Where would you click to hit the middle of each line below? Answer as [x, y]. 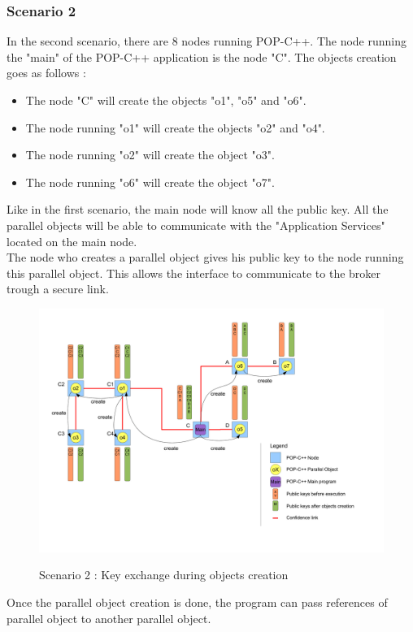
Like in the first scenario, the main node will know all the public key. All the [198, 209]
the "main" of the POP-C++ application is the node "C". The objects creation [202, 56]
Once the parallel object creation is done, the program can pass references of [197, 602]
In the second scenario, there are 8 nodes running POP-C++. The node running [207, 41]
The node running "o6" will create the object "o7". [150, 182]
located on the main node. [72, 241]
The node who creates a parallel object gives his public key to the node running [205, 257]
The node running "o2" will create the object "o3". [150, 155]
